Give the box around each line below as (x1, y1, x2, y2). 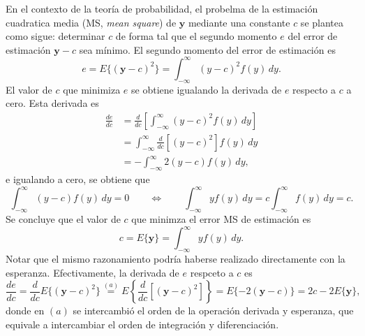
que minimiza (63, 82, 121, 96)
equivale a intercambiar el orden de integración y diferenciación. (6, 316, 279, 331)
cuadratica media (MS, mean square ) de (6, 15, 177, 29)
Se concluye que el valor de (6, 212, 121, 226)
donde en (6, 303, 45, 318)
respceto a (190, 265, 234, 279)
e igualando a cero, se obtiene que (6, 172, 150, 187)
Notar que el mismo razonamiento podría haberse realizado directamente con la (6, 251, 345, 266)
